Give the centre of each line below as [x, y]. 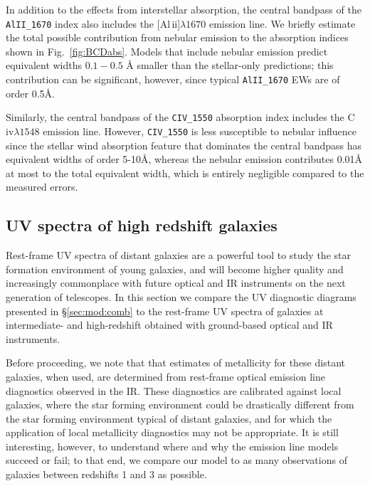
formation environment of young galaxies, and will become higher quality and [175, 269]
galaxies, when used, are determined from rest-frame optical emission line [165, 376]
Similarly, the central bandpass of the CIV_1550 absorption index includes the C [180, 117]
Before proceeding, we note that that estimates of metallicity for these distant [175, 363]
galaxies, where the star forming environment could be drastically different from [180, 405]
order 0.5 [25, 93]
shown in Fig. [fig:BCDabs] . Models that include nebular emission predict [167, 51]
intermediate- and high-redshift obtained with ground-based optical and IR [169, 325]
